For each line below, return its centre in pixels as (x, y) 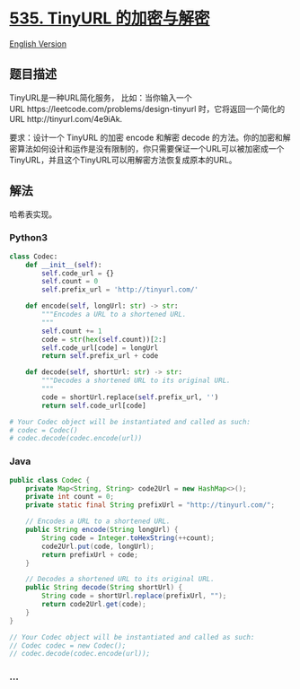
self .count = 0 (70, 282)
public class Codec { (50, 480)
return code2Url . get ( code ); (94, 605)
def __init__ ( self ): (64, 265)
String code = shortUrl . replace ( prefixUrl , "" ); (134, 596)
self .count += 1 (72, 331)
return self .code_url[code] (94, 406)
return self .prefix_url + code (100, 356)
